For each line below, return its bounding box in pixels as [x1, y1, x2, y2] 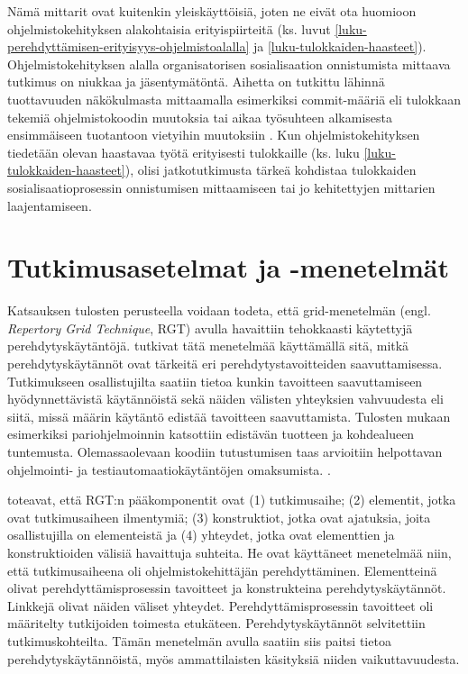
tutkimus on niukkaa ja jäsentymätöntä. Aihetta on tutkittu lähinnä [7, 72, 385, 91]
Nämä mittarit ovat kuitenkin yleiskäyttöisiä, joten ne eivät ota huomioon [7, 2, 417, 20]
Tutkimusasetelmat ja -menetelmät [7, 249, 449, 286]
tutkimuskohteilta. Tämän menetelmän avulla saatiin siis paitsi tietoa [7, 631, 391, 650]
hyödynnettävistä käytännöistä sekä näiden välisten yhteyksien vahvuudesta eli [7, 389, 444, 408]
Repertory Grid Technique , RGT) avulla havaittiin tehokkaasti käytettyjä [7, 318, 413, 337]
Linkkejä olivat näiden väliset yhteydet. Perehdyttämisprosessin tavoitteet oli [7, 596, 434, 615]
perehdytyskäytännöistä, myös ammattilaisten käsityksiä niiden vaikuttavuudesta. [7, 649, 460, 668]
